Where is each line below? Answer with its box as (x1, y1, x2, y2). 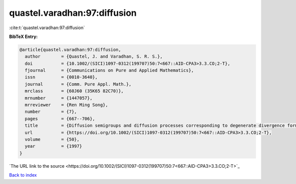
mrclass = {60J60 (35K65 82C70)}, (25, 88, 124, 94)
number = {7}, (25, 109, 77, 114)
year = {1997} (25, 144, 82, 149)
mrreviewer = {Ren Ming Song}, (25, 102, 109, 108)
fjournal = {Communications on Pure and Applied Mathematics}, (25, 68, 194, 74)
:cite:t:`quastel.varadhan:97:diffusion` (9, 25, 85, 31)
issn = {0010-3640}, (25, 74, 98, 80)
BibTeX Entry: (9, 34, 38, 39)
